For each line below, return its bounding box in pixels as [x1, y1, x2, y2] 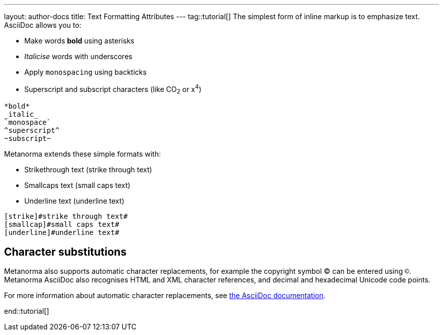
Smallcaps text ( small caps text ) [24, 181, 130, 190]
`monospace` [4, 118, 51, 127]
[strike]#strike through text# [4, 212, 128, 221]
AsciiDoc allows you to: [4, 21, 81, 29]
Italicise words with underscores [24, 52, 132, 61]
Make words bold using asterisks [24, 36, 135, 45]
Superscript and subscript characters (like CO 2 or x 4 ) [24, 83, 202, 95]
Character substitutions [4, 245, 127, 258]
